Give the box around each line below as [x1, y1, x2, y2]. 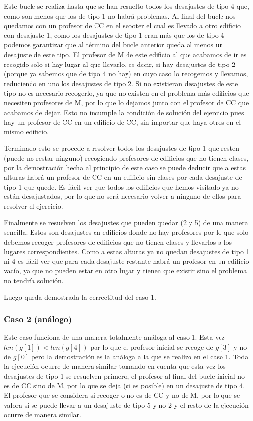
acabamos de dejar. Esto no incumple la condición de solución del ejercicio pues [4, 107, 244, 117]
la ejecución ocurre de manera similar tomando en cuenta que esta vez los [4, 361, 226, 371]
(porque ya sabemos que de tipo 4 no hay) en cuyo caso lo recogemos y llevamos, [4, 68, 248, 79]
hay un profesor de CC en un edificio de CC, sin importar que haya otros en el [4, 117, 241, 127]
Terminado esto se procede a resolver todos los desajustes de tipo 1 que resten [4, 143, 239, 153]
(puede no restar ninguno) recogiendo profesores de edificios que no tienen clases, [4, 152, 249, 162]
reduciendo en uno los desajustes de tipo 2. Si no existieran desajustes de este [4, 78, 238, 88]
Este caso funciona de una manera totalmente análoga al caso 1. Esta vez [4, 332, 225, 342]
